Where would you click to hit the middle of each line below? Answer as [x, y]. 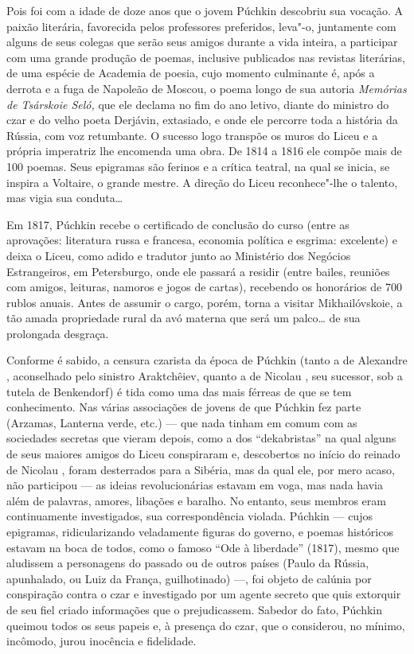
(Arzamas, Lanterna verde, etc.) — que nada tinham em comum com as [182, 422]
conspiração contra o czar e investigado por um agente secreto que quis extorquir [204, 594]
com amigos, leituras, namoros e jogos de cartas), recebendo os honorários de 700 [204, 287]
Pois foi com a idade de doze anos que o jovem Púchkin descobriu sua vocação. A [205, 10]
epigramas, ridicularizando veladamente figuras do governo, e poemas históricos [200, 531]
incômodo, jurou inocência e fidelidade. [102, 641]
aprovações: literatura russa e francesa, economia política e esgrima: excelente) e [202, 240]
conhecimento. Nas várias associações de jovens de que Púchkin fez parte [184, 407]
